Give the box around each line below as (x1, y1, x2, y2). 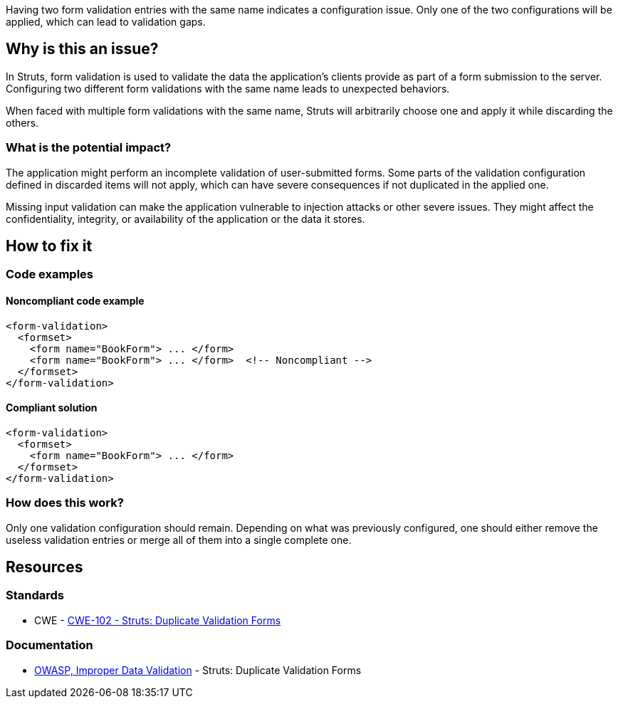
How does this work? (6, 495, 124, 510)
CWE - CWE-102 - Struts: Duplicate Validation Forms (34, 614, 281, 626)
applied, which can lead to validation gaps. (6, 16, 206, 28)
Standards (6, 588, 65, 603)
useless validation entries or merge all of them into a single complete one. (6, 533, 352, 546)
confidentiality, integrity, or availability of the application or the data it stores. (6, 212, 365, 225)
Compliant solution (6, 401, 98, 414)
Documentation (6, 638, 93, 653)
